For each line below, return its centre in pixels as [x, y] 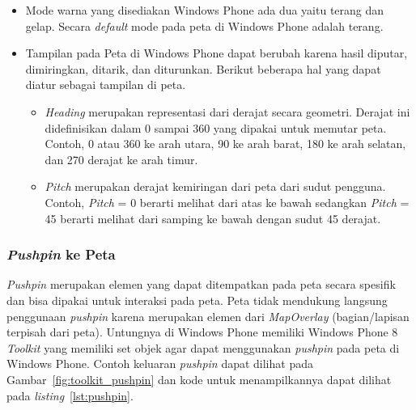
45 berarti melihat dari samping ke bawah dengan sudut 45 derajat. [213, 218]
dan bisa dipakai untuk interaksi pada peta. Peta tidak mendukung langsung [197, 300]
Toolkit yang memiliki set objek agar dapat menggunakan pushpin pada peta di [203, 347]
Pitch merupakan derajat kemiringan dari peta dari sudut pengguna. [215, 186]
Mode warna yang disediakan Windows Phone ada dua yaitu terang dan [205, 10]
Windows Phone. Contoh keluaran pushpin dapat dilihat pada [160, 364]
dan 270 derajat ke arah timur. [121, 159]
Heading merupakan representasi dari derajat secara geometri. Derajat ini [227, 111]
